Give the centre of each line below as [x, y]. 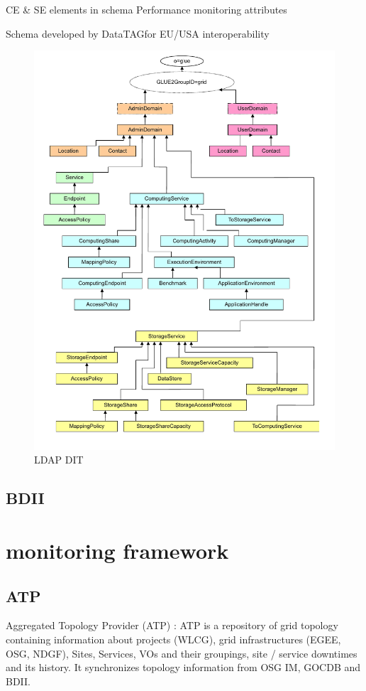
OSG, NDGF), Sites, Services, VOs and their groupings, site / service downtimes [182, 653]
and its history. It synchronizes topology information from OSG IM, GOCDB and [183, 667]
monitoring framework [117, 551]
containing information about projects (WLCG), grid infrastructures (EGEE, [173, 639]
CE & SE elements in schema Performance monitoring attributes [146, 9]
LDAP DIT [59, 460]
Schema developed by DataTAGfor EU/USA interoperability [138, 33]
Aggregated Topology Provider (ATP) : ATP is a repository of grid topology [172, 625]
